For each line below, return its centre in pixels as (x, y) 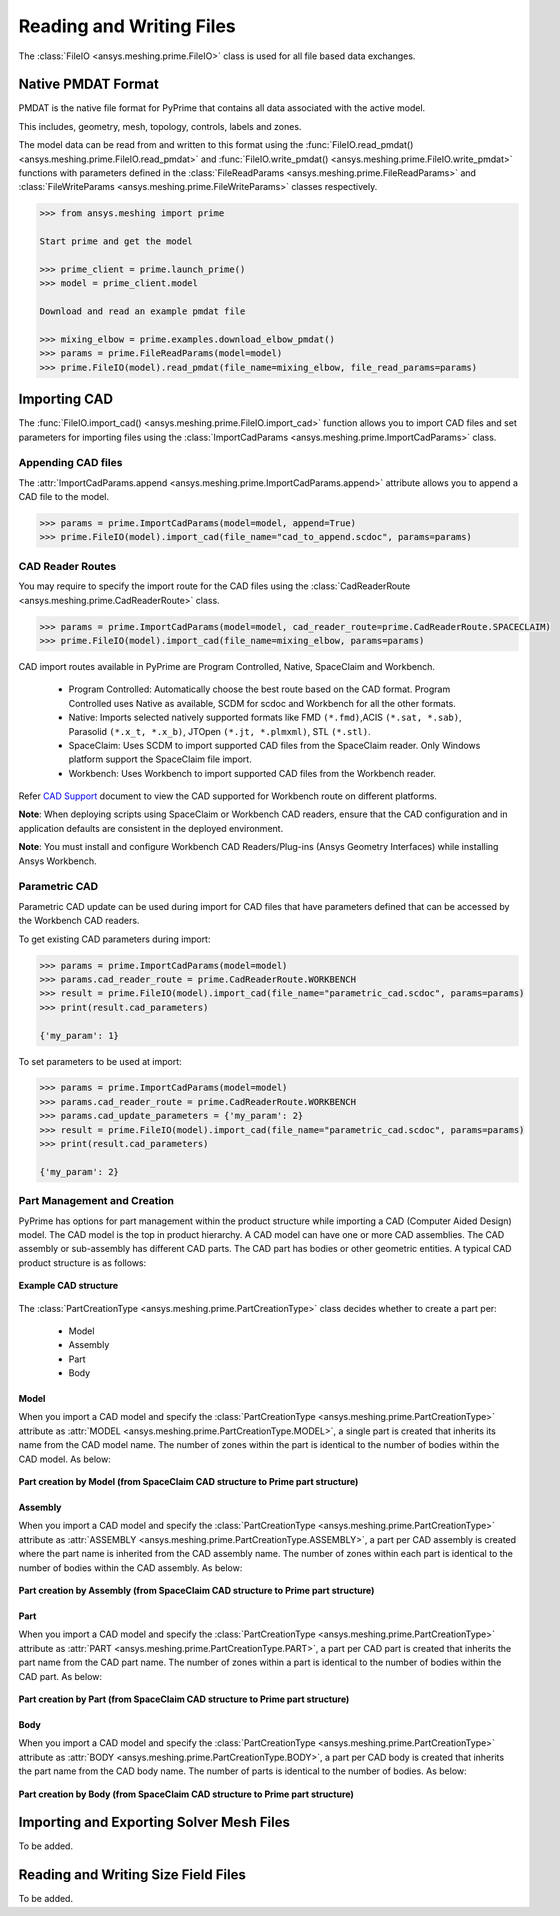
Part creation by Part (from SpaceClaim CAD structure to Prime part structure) (184, 1699)
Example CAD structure (68, 1286)
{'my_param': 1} (79, 1035)
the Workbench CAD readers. (79, 921)
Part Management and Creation (96, 1201)
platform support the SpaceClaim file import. (160, 759)
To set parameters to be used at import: (100, 1061)
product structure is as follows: (82, 1262)
